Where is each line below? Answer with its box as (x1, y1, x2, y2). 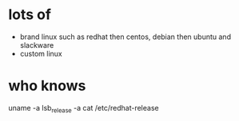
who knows (8, 77, 86, 95)
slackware (19, 40, 54, 49)
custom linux (19, 49, 62, 58)
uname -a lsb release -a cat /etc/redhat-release (8, 103, 159, 115)
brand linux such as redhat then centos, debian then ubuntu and (19, 32, 232, 41)
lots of (8, 6, 52, 24)
